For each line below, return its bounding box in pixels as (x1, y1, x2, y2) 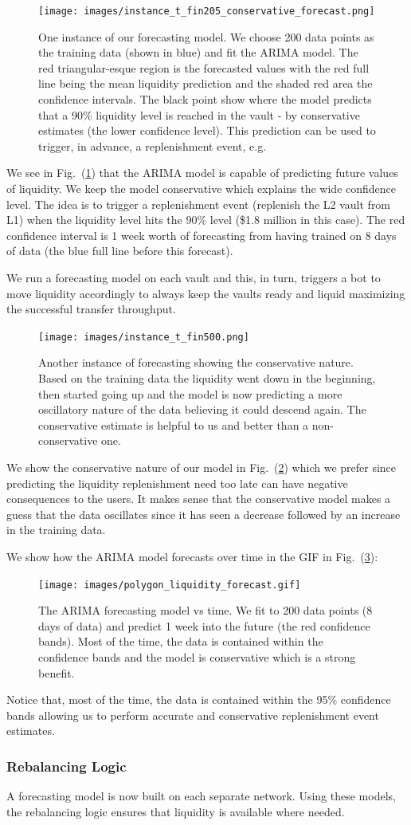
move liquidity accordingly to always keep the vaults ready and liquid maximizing (6, 285, 405, 301)
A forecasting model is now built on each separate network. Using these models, (6, 788, 396, 804)
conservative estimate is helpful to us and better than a (38, 416, 309, 433)
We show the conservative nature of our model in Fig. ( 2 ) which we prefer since (6, 458, 397, 475)
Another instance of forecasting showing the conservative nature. (38, 354, 354, 371)
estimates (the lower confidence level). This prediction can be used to (38, 122, 376, 139)
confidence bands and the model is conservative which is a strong (38, 648, 356, 665)
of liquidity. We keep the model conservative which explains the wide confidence (6, 180, 397, 196)
